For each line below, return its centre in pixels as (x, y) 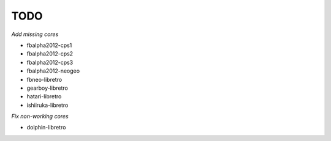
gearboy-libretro (48, 88)
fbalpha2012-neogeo (53, 71)
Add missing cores (35, 34)
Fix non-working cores (40, 117)
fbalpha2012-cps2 (50, 54)
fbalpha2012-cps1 (49, 45)
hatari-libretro (44, 96)
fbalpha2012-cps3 (50, 62)
